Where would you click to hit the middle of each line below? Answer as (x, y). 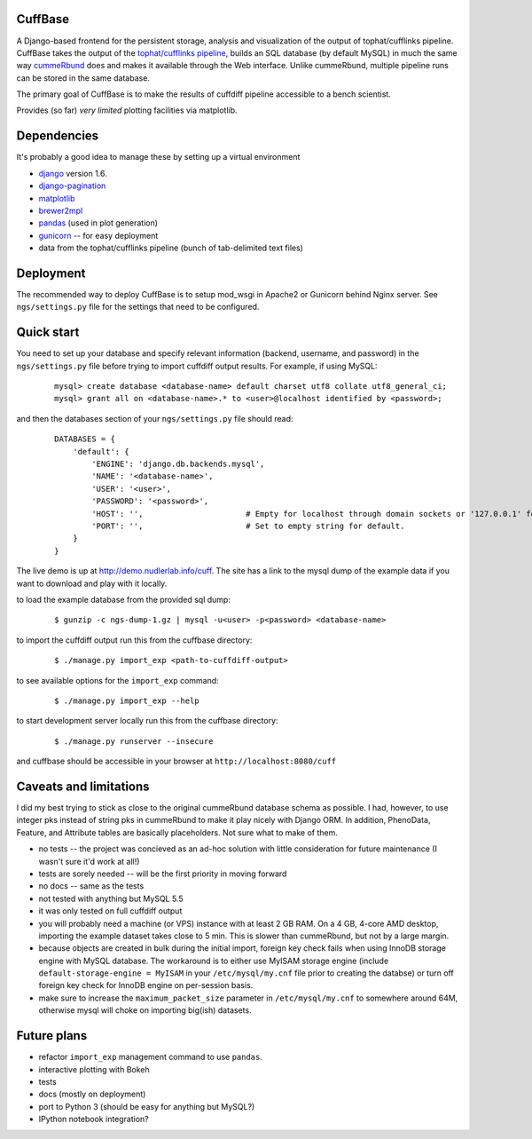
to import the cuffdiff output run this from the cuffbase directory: (134, 640)
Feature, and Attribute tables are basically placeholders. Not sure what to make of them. (177, 832)
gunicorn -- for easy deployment (98, 235)
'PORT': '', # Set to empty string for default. (248, 526)
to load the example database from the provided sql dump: (123, 599)
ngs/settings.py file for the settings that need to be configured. (138, 307)
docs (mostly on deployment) (92, 1094)
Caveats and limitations (83, 786)
